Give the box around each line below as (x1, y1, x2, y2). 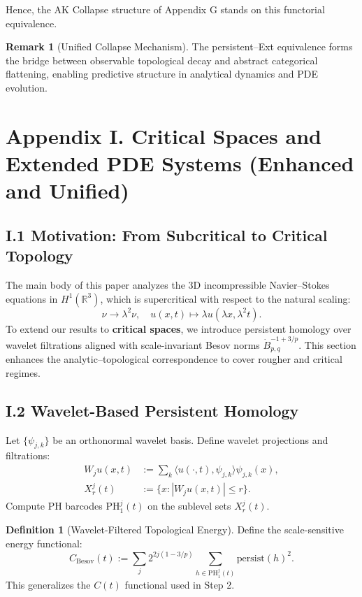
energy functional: (6, 535, 82, 550)
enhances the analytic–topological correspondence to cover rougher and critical (6, 352, 342, 366)
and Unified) (6, 176, 129, 205)
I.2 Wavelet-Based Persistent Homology (6, 399, 299, 421)
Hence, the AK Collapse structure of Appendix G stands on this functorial (6, 2, 325, 16)
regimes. (6, 365, 41, 380)
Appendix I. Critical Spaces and (6, 121, 321, 150)
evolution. (6, 80, 48, 94)
